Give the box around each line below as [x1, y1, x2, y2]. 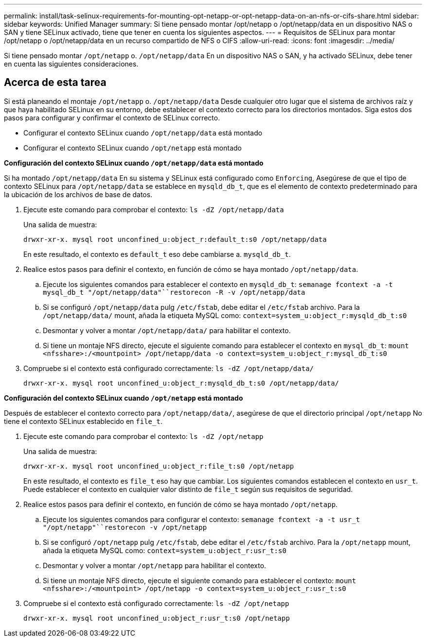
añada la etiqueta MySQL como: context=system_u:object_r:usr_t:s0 [43, 546, 286, 555]
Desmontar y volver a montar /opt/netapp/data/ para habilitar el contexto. [43, 326, 291, 335]
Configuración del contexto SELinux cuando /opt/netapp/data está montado [4, 158, 264, 167]
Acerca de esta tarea [4, 76, 106, 89]
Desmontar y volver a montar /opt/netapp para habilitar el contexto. [43, 561, 266, 570]
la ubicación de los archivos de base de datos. [4, 190, 153, 199]
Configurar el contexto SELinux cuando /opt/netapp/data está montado [23, 128, 263, 137]
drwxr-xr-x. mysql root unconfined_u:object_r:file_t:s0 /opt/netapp [23, 462, 294, 470]
